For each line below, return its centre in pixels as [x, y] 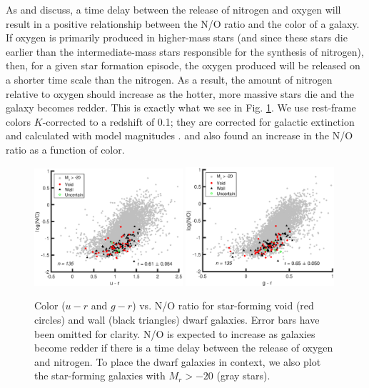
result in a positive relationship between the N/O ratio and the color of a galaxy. [183, 23]
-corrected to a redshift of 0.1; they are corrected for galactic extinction [198, 121]
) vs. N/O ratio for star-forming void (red [223, 305]
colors [19, 121]
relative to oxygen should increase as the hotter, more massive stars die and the [180, 93]
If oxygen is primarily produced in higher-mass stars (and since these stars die [177, 38]
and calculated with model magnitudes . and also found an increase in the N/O [180, 135]
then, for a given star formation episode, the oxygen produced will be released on [183, 65]
